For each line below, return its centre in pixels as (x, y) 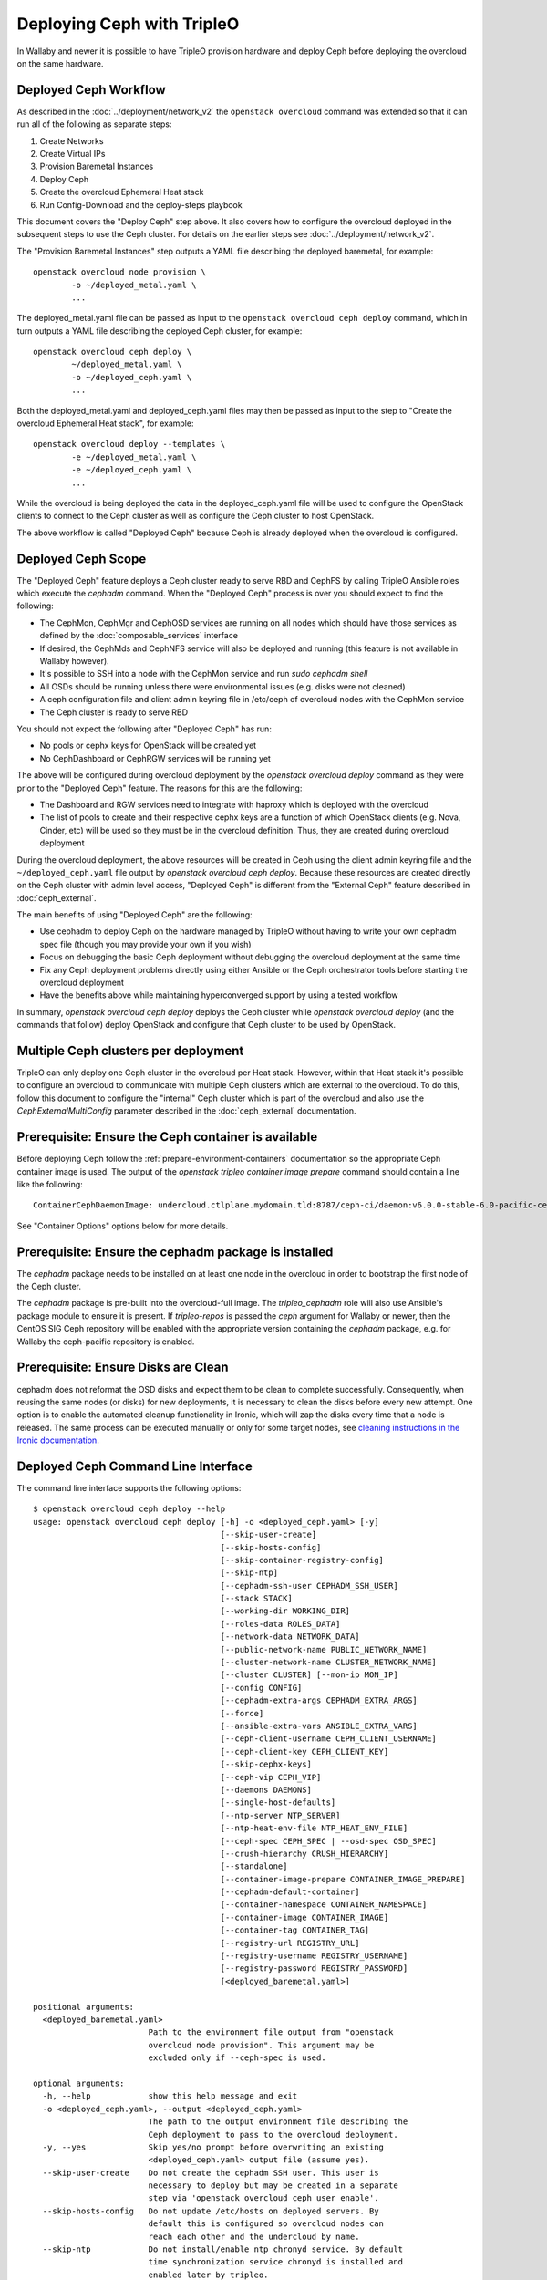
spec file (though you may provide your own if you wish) (145, 944)
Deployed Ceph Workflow (91, 90)
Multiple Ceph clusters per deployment (130, 1051)
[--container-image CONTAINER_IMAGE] (304, 1917)
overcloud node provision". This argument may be (261, 2045)
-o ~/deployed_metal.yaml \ (134, 285)
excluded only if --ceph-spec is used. (237, 2058)
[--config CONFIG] (261, 1688)
